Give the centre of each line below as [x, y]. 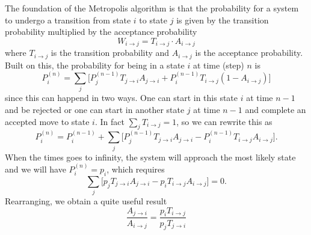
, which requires [136, 169]
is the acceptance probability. [249, 53]
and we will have [35, 169]
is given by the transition [223, 20]
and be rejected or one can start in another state [95, 110]
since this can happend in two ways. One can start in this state [122, 98]
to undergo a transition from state [68, 20]
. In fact [109, 121]
